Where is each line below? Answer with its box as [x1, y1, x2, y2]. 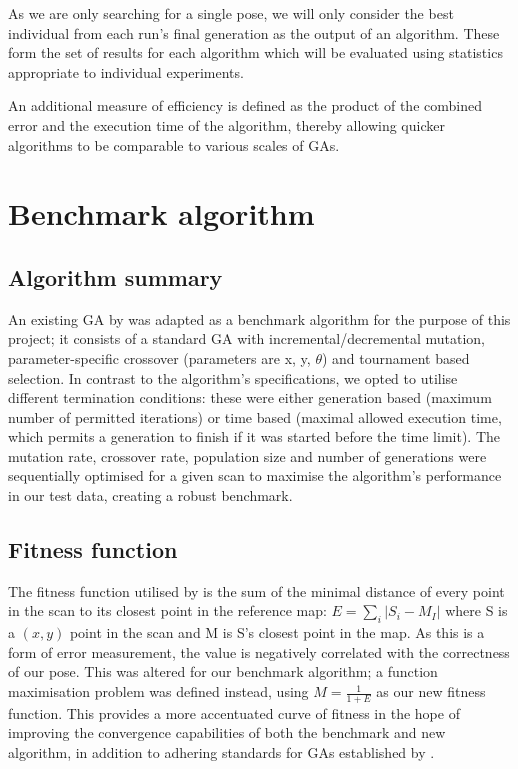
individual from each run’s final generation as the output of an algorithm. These [8, 22, 500, 43]
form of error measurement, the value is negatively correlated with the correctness [8, 641, 510, 662]
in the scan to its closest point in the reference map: [8, 600, 327, 621]
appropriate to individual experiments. [8, 61, 244, 82]
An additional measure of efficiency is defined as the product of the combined [8, 95, 482, 116]
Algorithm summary [8, 261, 223, 292]
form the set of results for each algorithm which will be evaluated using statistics [8, 42, 503, 63]
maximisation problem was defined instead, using [8, 681, 309, 702]
